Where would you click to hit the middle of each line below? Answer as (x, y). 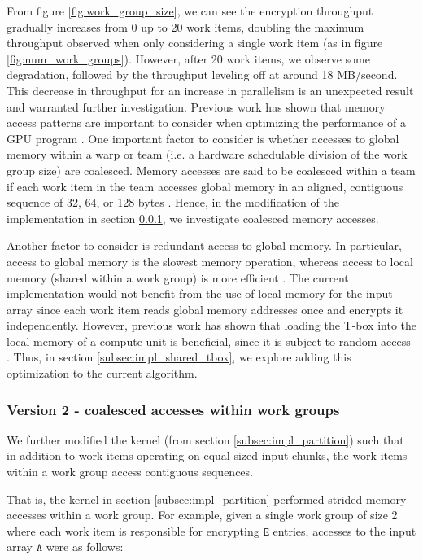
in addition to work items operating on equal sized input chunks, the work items (207, 455)
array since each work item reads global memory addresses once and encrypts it (205, 309)
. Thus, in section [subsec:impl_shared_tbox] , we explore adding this (179, 357)
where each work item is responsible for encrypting (133, 530)
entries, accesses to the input (345, 530)
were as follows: (85, 547)
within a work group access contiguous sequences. (130, 472)
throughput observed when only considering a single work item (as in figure (195, 43)
